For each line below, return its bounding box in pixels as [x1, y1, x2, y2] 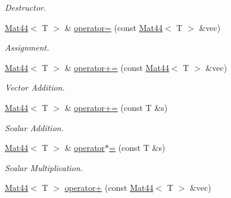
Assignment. [5, 41, 49, 54]
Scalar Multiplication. [5, 161, 83, 174]
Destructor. [5, 1, 46, 13]
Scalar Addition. [5, 121, 64, 134]
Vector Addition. [5, 81, 65, 94]
